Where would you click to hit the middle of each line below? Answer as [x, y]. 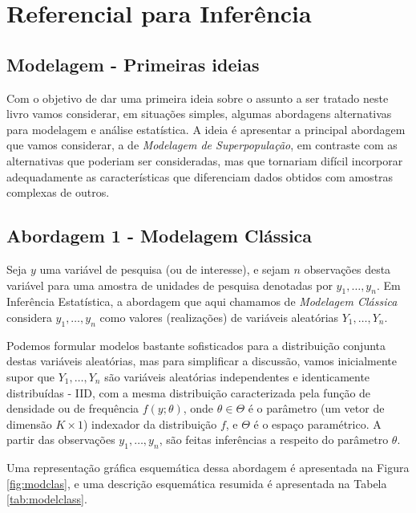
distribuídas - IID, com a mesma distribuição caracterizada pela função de [189, 392]
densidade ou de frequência [73, 408]
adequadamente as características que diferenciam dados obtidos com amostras [200, 176]
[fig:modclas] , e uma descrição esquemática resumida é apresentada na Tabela [197, 483]
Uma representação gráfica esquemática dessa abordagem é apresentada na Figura [208, 468]
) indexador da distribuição [150, 423]
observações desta [347, 269]
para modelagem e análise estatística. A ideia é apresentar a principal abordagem [206, 129]
